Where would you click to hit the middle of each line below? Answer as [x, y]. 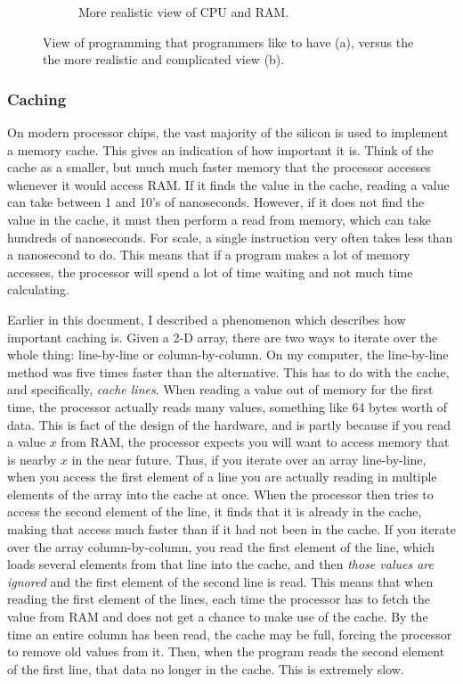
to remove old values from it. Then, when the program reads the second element [226, 651]
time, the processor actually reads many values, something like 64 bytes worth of [227, 406]
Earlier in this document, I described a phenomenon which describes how [207, 319]
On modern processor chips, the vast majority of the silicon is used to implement [228, 132]
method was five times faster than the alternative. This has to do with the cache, [228, 371]
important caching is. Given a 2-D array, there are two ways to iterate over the [223, 337]
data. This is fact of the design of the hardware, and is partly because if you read [229, 424]
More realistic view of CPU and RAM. [184, 12]
